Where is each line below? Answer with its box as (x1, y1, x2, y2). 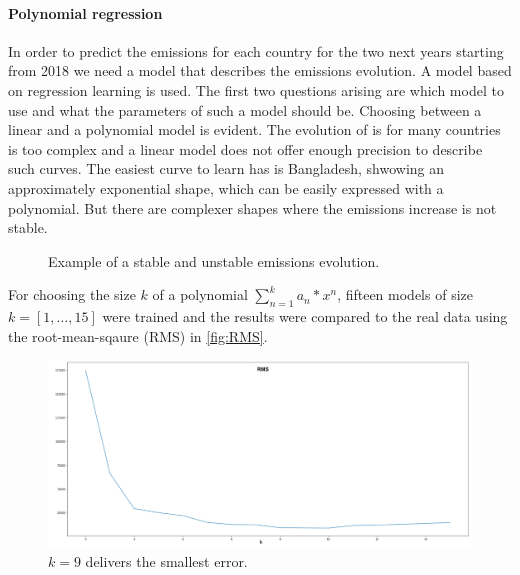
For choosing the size (8, 284, 136, 305)
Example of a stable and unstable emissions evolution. (48, 250, 380, 271)
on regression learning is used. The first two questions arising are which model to (8, 79, 504, 100)
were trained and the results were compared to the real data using (102, 306, 508, 327)
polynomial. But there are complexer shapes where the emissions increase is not (8, 197, 497, 218)
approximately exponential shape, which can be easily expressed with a (8, 177, 444, 198)
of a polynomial (152, 284, 248, 305)
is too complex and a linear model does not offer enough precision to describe (8, 138, 483, 159)
